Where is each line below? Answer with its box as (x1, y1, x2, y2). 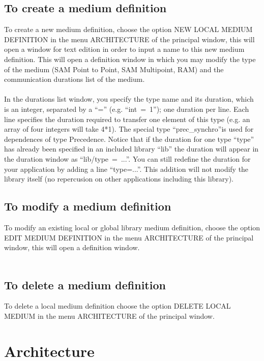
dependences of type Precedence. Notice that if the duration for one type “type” (4, 133, 254, 144)
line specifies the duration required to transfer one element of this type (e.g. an (4, 113, 250, 124)
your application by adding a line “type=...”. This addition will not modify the (4, 163, 249, 174)
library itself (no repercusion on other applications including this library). (4, 173, 234, 184)
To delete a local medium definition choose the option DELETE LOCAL (4, 300, 231, 311)
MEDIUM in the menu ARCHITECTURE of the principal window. (4, 311, 215, 321)
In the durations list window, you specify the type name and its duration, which (4, 94, 254, 104)
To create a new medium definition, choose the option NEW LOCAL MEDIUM (4, 24, 253, 35)
